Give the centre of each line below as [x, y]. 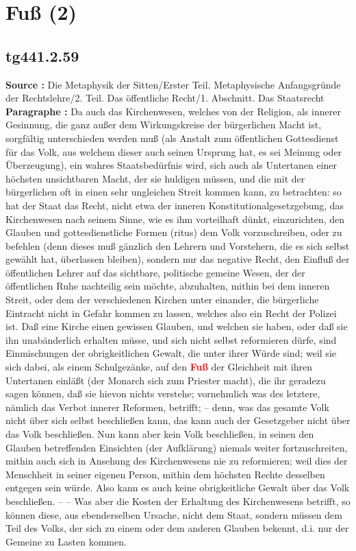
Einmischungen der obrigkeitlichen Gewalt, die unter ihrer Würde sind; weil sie [171, 353]
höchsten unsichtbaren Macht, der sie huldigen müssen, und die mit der [155, 178]
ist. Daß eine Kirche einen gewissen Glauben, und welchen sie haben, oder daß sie [177, 326]
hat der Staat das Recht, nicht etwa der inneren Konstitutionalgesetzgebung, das [175, 205]
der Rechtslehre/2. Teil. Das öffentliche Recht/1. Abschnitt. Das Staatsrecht [165, 98]
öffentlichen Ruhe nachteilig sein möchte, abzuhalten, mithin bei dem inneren [168, 286]
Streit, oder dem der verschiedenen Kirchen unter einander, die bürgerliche [162, 300]
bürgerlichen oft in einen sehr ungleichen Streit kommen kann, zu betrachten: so [174, 192]
